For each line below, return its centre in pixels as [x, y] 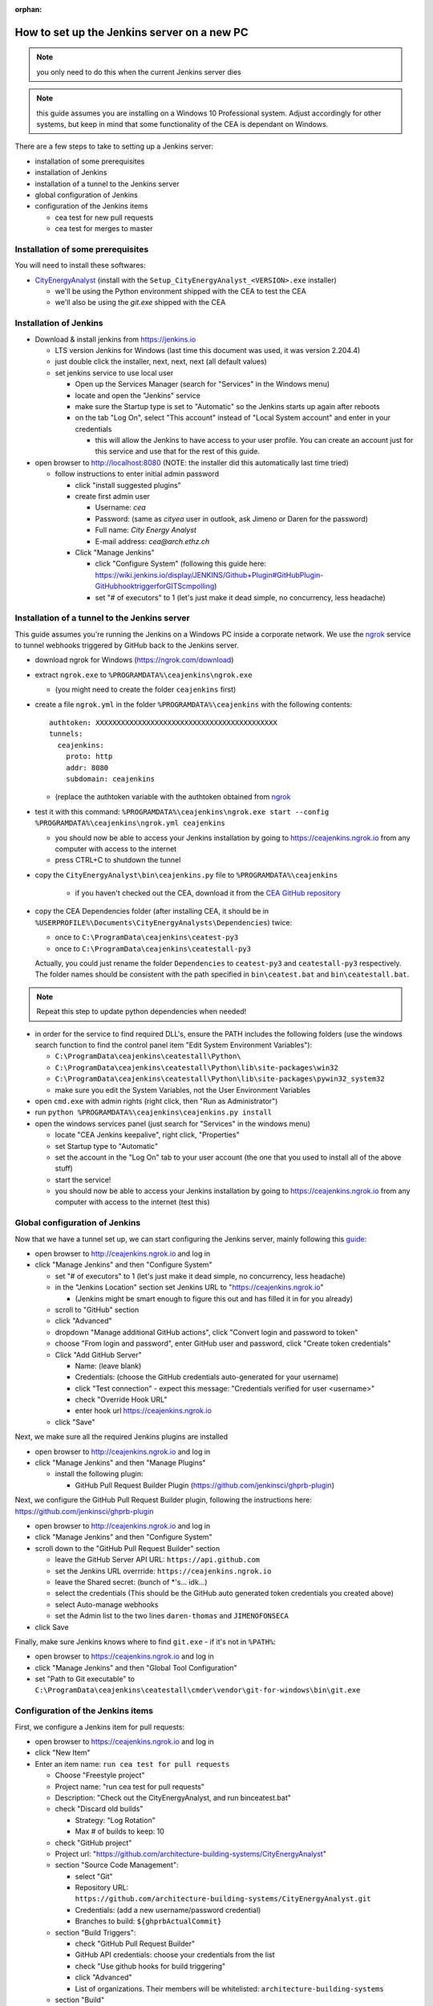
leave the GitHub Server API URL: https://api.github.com [158, 1560]
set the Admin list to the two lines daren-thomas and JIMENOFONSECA [172, 1616]
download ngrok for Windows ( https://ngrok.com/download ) [134, 660]
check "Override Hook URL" [121, 1399]
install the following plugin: [99, 1474]
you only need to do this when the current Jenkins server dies [139, 71]
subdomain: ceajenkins [110, 779]
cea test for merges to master [104, 229]
